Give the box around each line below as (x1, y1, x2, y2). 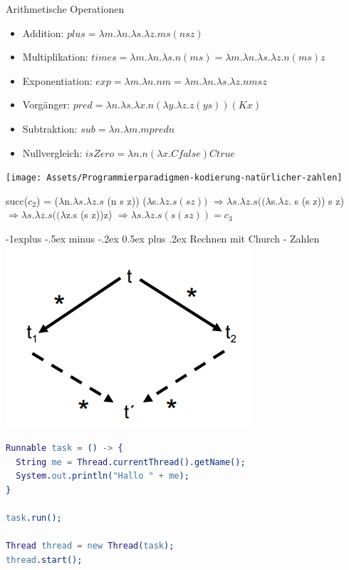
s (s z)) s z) (294, 193, 344, 208)
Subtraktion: (22, 121, 78, 136)
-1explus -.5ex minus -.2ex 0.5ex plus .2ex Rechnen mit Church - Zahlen (6, 231, 320, 245)
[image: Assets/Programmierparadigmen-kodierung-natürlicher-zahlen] (6, 173, 343, 183)
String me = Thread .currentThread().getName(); (16, 457, 246, 467)
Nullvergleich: (22, 145, 83, 160)
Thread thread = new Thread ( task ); (6, 541, 174, 551)
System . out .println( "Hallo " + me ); (16, 471, 189, 482)
